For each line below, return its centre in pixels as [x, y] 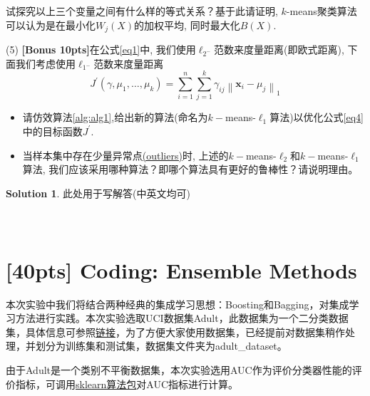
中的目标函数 [52, 131]
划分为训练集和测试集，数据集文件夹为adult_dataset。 [161, 346]
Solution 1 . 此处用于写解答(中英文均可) [98, 193]
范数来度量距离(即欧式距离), [279, 49]
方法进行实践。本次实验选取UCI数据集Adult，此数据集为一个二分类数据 [182, 318]
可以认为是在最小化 [51, 25]
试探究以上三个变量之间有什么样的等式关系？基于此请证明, [142, 11]
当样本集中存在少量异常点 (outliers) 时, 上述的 [125, 155]
